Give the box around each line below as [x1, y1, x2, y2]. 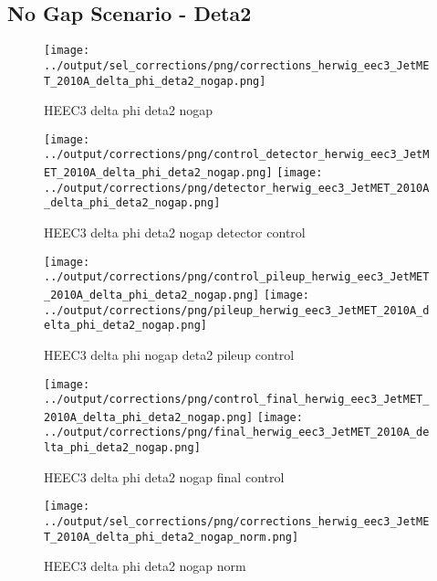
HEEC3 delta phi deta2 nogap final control [44, 467, 285, 486]
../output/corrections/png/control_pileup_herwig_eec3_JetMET [44, 270, 430, 284]
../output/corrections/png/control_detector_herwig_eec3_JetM [44, 148, 430, 162]
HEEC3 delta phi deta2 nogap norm [44, 556, 246, 576]
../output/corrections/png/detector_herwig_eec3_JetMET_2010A [44, 181, 430, 195]
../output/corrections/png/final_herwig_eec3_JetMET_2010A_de [44, 426, 430, 439]
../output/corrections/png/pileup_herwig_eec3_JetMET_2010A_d [44, 303, 430, 317]
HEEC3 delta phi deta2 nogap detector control [44, 223, 306, 242]
